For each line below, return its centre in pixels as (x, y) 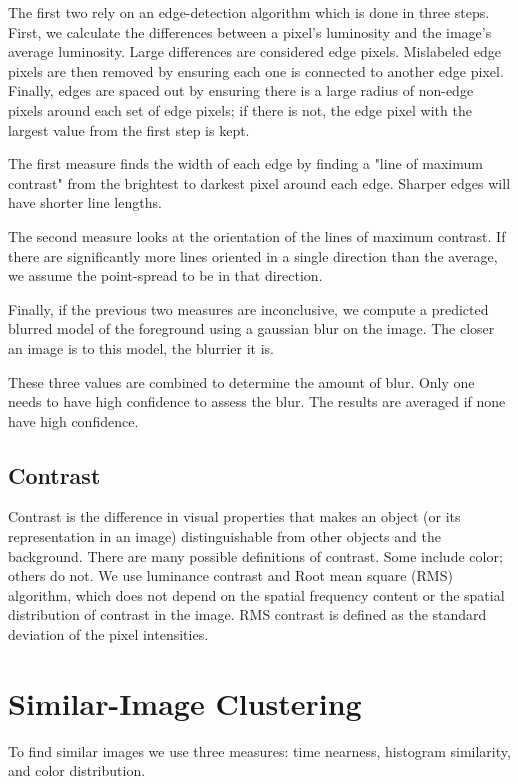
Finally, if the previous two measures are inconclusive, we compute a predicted (248, 308)
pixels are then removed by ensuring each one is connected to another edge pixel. (256, 70)
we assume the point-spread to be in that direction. (165, 275)
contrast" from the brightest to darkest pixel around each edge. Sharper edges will (259, 182)
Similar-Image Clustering (185, 702)
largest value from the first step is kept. (129, 129)
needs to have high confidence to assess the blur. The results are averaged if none (257, 401)
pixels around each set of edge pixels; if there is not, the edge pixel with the (240, 109)
